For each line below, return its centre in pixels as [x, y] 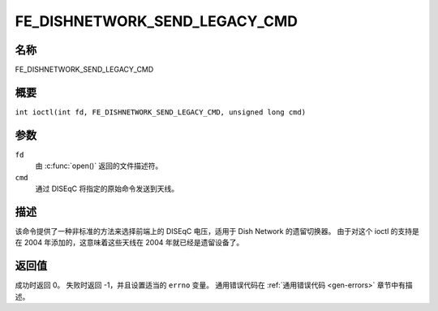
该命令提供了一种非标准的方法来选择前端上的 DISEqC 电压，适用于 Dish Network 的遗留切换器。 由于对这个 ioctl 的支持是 [217, 231]
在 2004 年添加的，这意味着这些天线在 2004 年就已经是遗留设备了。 [129, 243]
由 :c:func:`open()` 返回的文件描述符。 [99, 166]
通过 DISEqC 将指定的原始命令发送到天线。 [107, 189]
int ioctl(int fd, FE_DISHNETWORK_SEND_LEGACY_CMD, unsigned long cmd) [161, 112]
